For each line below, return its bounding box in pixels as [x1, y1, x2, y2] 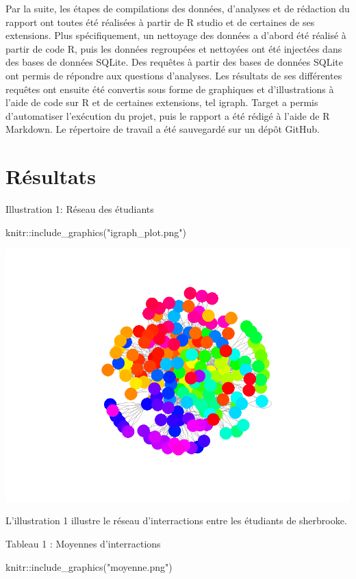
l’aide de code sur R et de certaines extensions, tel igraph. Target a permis [5, 95, 318, 110]
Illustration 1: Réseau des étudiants [5, 202, 154, 216]
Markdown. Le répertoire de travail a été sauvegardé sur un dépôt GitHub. [5, 122, 320, 136]
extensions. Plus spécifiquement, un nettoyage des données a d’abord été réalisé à [5, 28, 346, 42]
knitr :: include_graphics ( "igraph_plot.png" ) [5, 224, 186, 239]
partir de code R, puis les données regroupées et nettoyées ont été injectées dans [5, 41, 342, 55]
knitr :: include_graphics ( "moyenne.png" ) [5, 559, 173, 574]
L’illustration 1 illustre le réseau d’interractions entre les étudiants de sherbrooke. [5, 513, 347, 528]
